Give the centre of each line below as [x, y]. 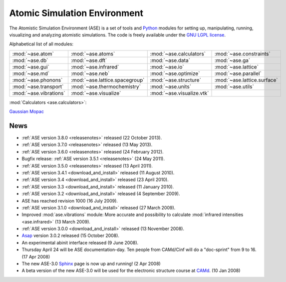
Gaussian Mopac [27, 111]
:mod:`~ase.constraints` [243, 53]
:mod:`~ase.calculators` [178, 53]
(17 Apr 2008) [36, 256]
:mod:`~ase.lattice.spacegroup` [108, 80]
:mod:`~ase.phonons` [37, 80]
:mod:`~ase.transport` [38, 86]
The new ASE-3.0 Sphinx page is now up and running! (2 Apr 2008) [91, 264]
